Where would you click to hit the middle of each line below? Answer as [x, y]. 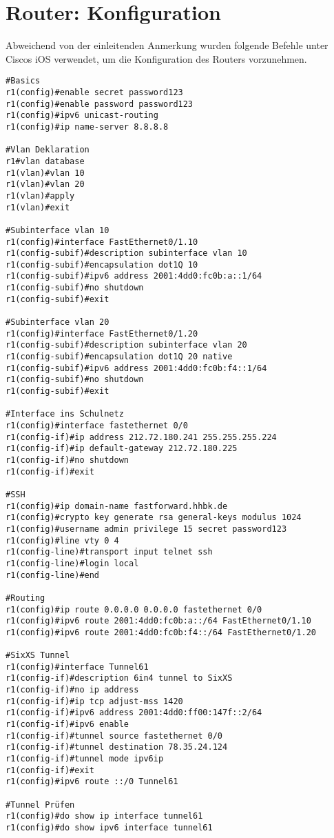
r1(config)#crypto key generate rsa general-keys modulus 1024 [154, 518]
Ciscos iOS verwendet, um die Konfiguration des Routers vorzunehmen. [156, 58]
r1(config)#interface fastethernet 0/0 [97, 426]
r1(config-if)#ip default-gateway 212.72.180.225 [122, 449]
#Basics [23, 81]
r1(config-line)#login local [72, 563]
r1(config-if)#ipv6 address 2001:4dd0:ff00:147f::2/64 [134, 713]
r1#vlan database [45, 161]
